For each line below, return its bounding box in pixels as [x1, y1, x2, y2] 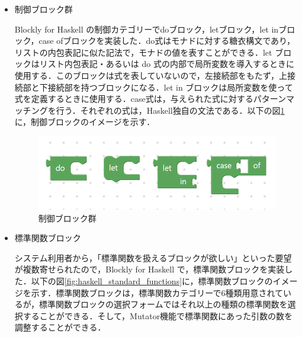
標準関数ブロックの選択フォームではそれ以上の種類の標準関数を [38, 298, 288, 310]
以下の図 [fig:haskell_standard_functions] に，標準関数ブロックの [31, 274, 273, 287]
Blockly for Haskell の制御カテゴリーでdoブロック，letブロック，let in [14, 23, 279, 35]
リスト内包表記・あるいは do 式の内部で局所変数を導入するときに [39, 57, 294, 70]
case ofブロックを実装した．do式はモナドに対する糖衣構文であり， [38, 34, 295, 47]
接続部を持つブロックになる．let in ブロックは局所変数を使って [47, 81, 293, 93]
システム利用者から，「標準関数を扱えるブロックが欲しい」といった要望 [14, 251, 292, 264]
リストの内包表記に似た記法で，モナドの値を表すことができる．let [14, 46, 272, 58]
